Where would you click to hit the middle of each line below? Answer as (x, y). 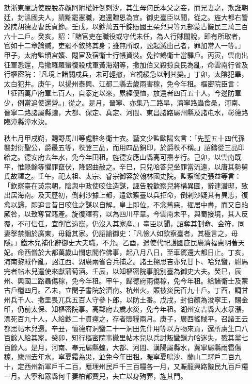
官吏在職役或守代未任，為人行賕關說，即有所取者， (163, 36)
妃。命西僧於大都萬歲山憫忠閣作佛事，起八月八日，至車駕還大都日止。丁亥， (126, 252)
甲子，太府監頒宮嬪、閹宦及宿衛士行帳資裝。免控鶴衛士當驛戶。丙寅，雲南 (123, 55)
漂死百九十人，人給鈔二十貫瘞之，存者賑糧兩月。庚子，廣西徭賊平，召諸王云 (126, 318)
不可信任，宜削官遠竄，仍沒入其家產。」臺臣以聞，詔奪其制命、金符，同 (131, 224)
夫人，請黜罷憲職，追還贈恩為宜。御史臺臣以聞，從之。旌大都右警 (143, 17)
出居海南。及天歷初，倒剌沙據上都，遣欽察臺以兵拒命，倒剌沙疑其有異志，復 (126, 195)
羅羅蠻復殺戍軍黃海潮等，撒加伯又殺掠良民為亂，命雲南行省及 (150, 64)
